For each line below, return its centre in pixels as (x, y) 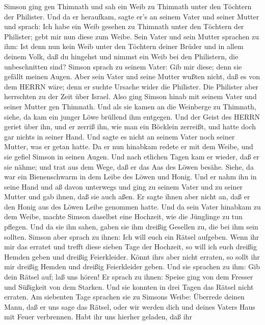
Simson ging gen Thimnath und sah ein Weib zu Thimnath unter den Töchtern (128, 6)
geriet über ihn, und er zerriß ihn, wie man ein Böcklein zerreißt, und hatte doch (130, 126)
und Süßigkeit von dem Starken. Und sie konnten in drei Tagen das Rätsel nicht (129, 286)
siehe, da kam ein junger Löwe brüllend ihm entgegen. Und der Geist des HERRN (132, 116)
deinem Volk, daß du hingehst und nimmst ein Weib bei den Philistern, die (121, 56)
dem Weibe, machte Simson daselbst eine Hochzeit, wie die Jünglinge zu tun (123, 216)
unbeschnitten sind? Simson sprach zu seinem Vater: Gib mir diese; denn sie (123, 66)
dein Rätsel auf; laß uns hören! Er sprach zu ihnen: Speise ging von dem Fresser (129, 277)
